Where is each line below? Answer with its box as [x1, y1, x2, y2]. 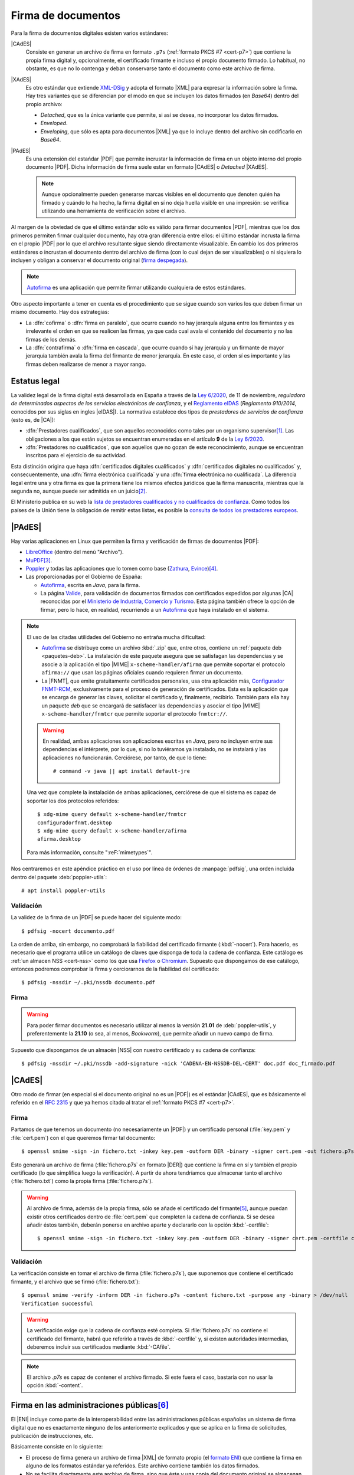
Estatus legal [11, 376, 60, 386]
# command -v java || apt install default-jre [53, 768, 190, 775]
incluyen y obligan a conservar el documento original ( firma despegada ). [11, 257, 188, 264]
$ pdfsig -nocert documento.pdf [21, 927, 115, 935]
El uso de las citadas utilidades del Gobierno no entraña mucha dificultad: [27, 633, 206, 640]
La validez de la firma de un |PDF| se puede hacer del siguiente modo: [11, 914, 182, 921]
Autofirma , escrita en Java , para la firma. [40, 581, 140, 588]
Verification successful [21, 1300, 93, 1307]
